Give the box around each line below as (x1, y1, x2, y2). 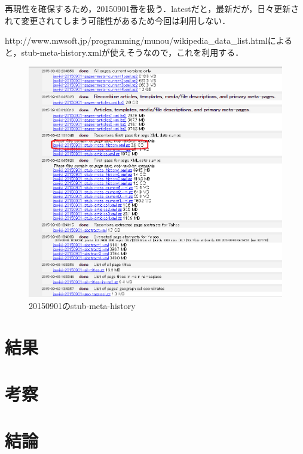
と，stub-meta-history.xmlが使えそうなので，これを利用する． (5, 46, 244, 58)
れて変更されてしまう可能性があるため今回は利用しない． (5, 14, 231, 26)
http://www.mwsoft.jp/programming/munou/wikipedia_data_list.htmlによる (5, 34, 293, 47)
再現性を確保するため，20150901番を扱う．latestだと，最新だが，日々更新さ (5, 2, 299, 14)
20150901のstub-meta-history (29, 299, 136, 311)
